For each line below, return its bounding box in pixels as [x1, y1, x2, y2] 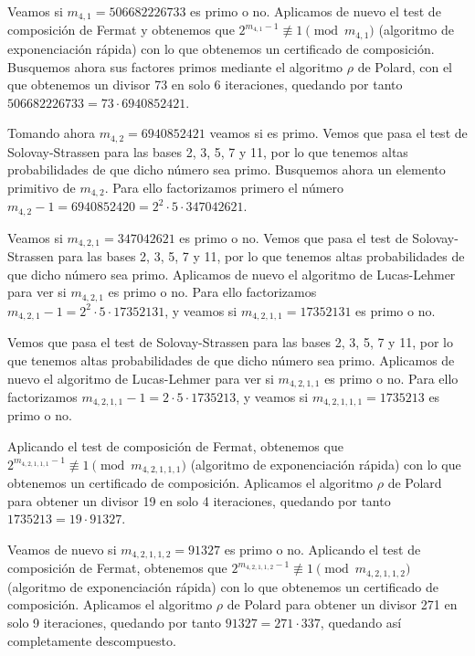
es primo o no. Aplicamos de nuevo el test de [190, 2, 441, 20]
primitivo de [7, 177, 76, 196]
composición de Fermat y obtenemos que [7, 20, 235, 39]
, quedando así [320, 612, 402, 631]
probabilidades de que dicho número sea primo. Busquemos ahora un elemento [7, 160, 446, 179]
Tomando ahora [7, 123, 96, 143]
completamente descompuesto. [7, 630, 176, 650]
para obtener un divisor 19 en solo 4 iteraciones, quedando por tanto [7, 491, 391, 510]
